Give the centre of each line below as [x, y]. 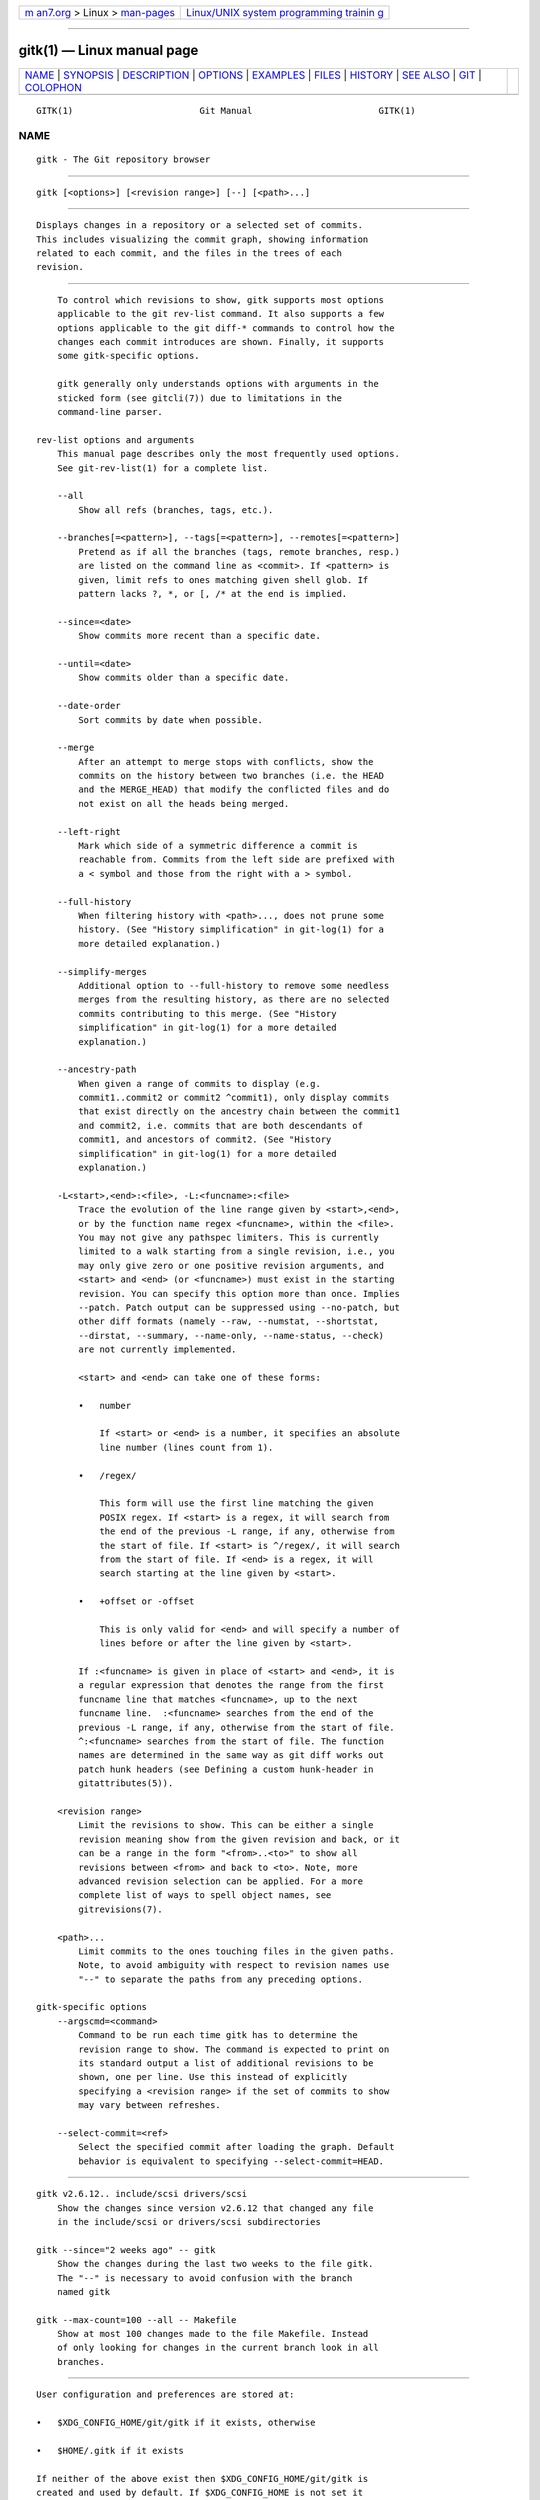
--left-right [88, 831]
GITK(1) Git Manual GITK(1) [226, 110]
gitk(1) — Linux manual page [108, 50]
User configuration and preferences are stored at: [165, 2394]
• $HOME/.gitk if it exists [110, 2450]
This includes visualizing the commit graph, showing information [202, 239]
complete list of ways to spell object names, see [205, 1895]
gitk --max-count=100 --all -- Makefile [136, 2319]
